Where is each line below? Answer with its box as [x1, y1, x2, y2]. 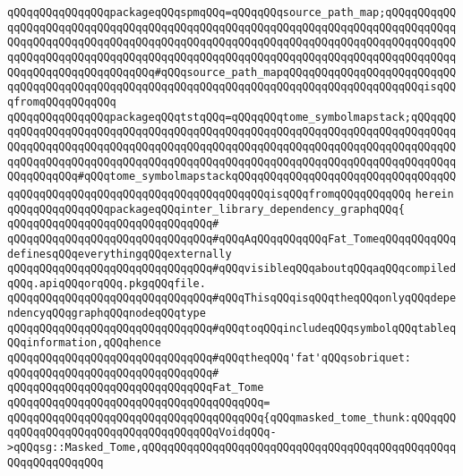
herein [415, 187, 454, 200]
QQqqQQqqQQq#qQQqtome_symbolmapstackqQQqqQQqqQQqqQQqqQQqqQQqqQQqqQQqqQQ [7, 170, 457, 183]
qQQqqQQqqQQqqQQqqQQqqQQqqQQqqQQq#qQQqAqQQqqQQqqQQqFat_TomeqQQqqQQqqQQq [7, 232, 457, 245]
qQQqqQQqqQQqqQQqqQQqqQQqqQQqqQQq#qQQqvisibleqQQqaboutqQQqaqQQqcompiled [7, 262, 457, 276]
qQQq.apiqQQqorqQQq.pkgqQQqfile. [7, 276, 206, 290]
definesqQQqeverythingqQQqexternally [7, 247, 232, 260]
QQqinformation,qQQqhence [7, 336, 161, 350]
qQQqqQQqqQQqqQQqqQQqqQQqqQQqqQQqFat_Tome [7, 381, 264, 395]
